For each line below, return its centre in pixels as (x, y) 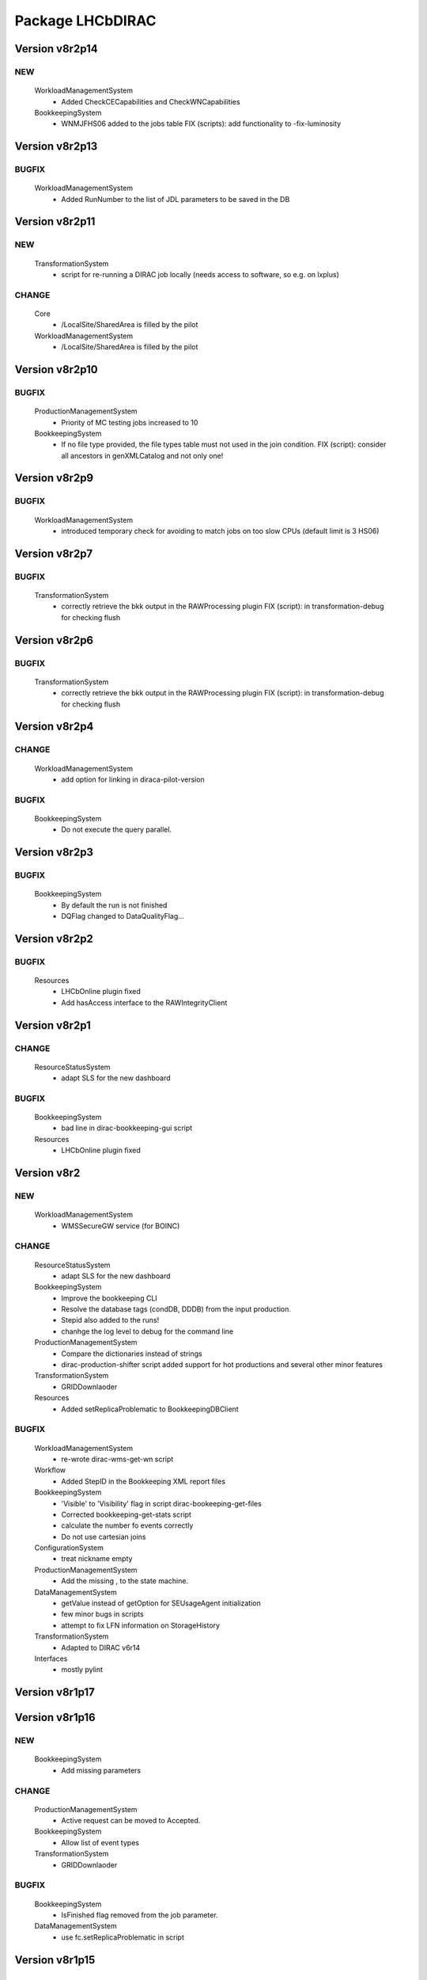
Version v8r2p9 (54, 478)
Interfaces (51, 1658)
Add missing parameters (101, 1770)
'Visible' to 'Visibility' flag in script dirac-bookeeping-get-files (162, 1503)
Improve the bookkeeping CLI (109, 1298)
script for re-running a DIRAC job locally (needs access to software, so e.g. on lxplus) (200, 275)
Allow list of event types (100, 1842)
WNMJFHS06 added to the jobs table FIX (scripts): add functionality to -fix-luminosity (201, 124)
